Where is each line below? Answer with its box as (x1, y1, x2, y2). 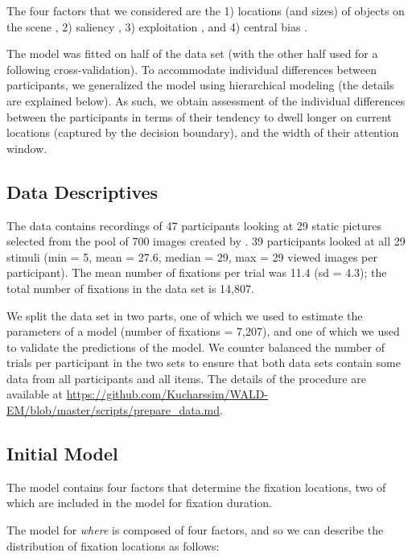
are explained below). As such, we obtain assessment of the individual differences (6, 92, 406, 109)
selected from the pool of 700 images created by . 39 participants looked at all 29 (6, 233, 406, 250)
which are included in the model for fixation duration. (6, 494, 272, 511)
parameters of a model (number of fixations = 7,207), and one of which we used (6, 323, 400, 340)
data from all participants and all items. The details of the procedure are (6, 369, 366, 386)
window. (6, 139, 47, 156)
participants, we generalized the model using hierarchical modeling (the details (6, 76, 394, 93)
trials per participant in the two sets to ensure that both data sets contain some (6, 354, 401, 371)
